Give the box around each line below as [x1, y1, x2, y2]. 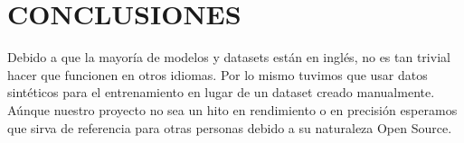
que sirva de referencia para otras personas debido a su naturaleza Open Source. [7, 118, 452, 137]
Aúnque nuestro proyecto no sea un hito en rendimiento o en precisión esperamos [7, 100, 458, 119]
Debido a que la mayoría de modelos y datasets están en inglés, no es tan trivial [7, 48, 450, 67]
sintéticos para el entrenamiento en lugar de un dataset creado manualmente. [7, 83, 435, 102]
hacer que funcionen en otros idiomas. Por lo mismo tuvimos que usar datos [7, 65, 428, 84]
